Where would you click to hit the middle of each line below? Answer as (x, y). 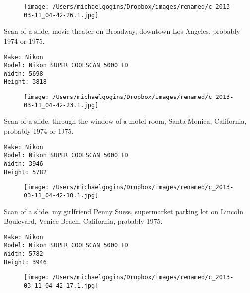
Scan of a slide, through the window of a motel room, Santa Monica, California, (125, 121)
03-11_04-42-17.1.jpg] (61, 286)
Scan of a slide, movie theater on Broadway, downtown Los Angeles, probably (122, 31)
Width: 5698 (24, 73)
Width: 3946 (24, 163)
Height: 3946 (25, 262)
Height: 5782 (25, 172)
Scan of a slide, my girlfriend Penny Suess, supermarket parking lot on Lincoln (124, 211)
